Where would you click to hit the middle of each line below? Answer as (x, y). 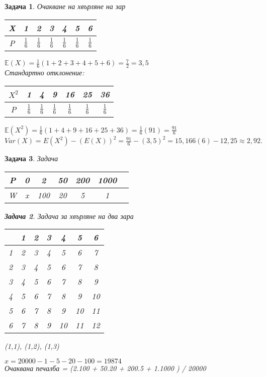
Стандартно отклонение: (45, 72)
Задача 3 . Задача (31, 158)
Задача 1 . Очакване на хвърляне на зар (65, 6)
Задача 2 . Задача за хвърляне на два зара (69, 216)
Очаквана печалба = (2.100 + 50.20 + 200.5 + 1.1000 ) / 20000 (105, 368)
